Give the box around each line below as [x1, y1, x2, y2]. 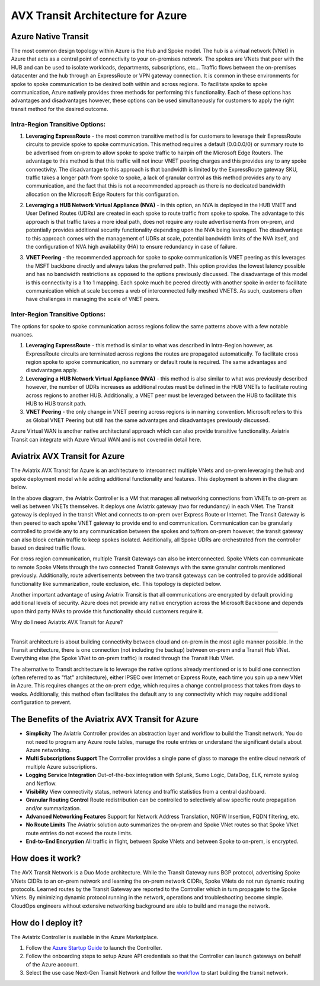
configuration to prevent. [11, 699, 72, 706]
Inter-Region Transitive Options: [11, 310, 106, 319]
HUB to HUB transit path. [25, 400, 87, 407]
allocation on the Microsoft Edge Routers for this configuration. [25, 191, 180, 198]
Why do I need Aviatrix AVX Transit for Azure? [11, 619, 123, 626]
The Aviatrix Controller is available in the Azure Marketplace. [11, 933, 159, 940]
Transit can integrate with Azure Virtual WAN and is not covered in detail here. [11, 436, 201, 443]
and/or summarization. [25, 804, 81, 811]
